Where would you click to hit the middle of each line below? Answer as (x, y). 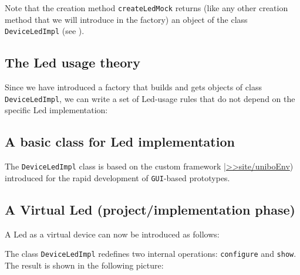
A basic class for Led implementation (120, 142)
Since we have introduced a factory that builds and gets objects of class (133, 87)
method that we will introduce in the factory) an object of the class (126, 19)
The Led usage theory (73, 62)
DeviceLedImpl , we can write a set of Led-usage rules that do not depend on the (150, 98)
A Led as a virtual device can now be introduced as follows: (112, 234)
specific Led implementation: (56, 110)
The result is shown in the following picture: (84, 265)
